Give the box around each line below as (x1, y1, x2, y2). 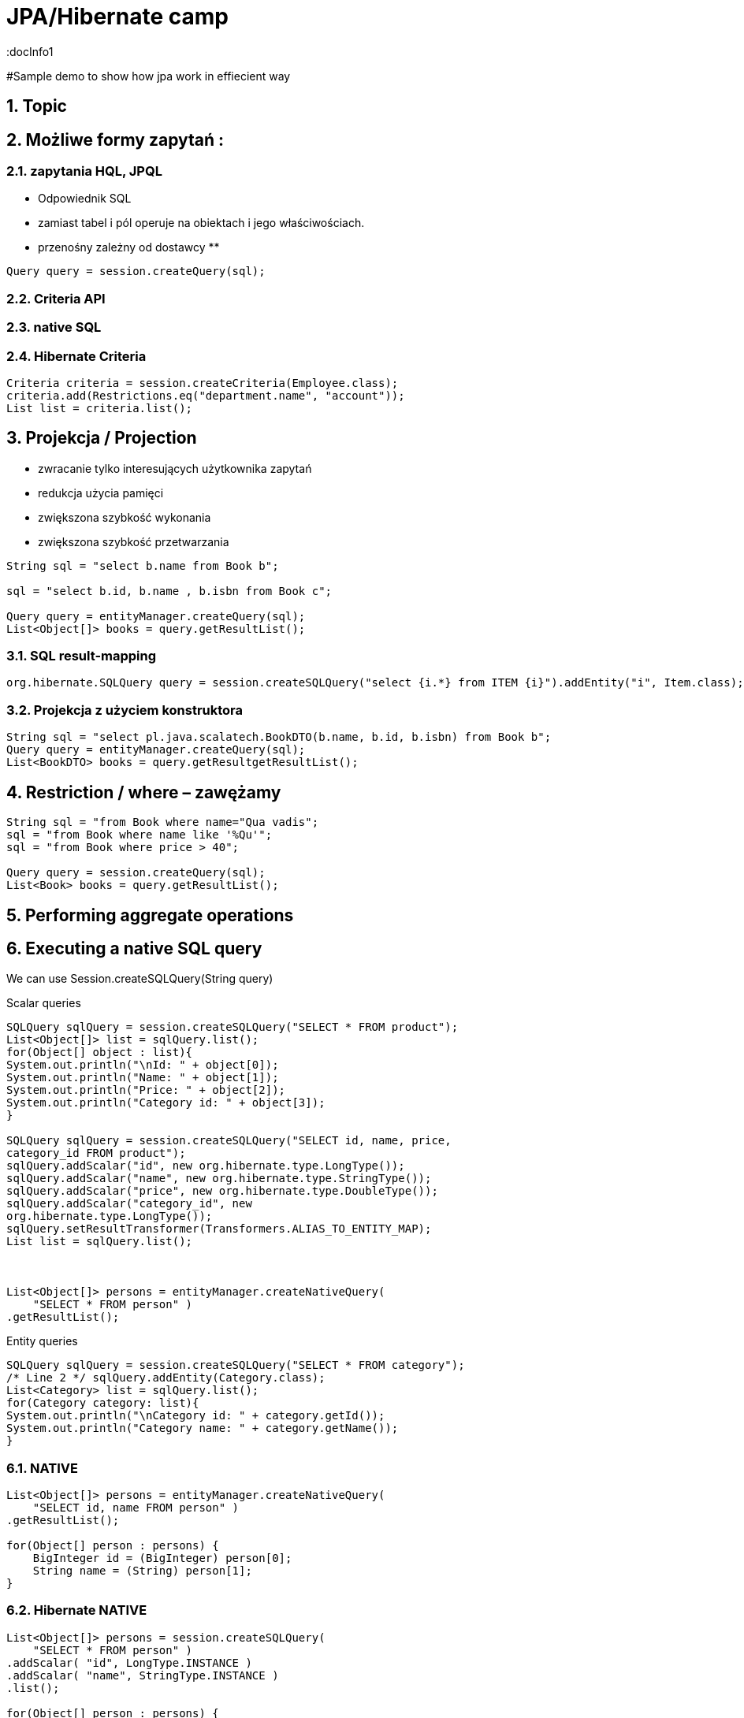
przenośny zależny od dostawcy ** (38, 240, 220, 255)
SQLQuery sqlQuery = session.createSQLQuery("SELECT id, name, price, (6, 1134, 452, 1147)
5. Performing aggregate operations (6, 905, 294, 925)
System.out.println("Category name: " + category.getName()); (6, 1422, 399, 1435)
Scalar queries (6, 996, 81, 1010)
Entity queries (6, 1334, 78, 1348)
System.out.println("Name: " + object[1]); (6, 1071, 279, 1084)
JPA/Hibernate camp (6, 3, 229, 30)
